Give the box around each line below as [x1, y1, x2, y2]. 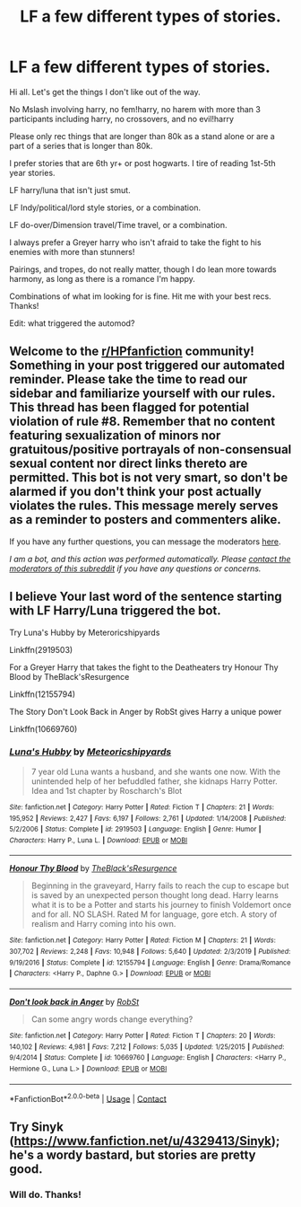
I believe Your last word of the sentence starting [9, 589, 282, 604]
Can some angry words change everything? [30, 1014, 193, 1025]
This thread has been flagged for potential [9, 400, 250, 415]
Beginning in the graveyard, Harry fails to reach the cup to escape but [30, 880, 289, 891]
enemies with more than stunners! [9, 246, 135, 257]
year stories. [9, 167, 56, 178]
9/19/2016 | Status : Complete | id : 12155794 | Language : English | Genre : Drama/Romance [9, 958, 291, 967]
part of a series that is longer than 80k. [9, 140, 153, 151]
